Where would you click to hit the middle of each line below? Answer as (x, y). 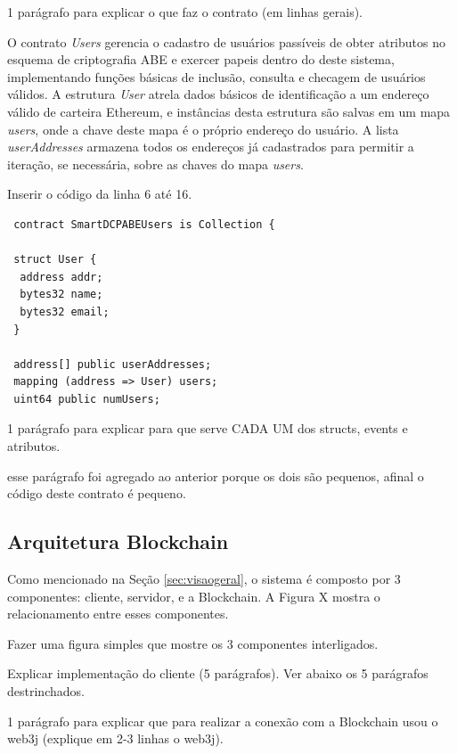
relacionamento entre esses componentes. (118, 614)
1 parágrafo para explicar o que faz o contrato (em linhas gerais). (185, 12)
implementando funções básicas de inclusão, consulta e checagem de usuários (216, 76)
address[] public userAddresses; (113, 364)
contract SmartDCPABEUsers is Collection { (144, 224)
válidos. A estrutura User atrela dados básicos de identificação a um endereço (218, 94)
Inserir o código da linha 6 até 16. (100, 194)
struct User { (55, 260)
